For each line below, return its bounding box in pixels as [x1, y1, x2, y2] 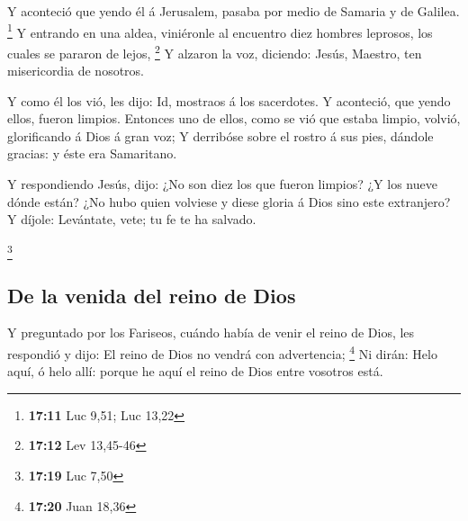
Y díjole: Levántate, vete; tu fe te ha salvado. [7, 210, 256, 229]
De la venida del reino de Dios [7, 281, 296, 309]
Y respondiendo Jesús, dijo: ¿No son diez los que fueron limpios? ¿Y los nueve [7, 175, 437, 193]
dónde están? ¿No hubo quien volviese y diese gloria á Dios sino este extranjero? [7, 192, 451, 211]
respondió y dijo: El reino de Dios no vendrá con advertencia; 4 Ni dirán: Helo [7, 341, 437, 363]
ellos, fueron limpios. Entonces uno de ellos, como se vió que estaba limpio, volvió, [7, 109, 461, 128]
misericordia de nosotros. [7, 61, 145, 80]
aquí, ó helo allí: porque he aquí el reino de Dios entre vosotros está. [7, 362, 383, 381]
